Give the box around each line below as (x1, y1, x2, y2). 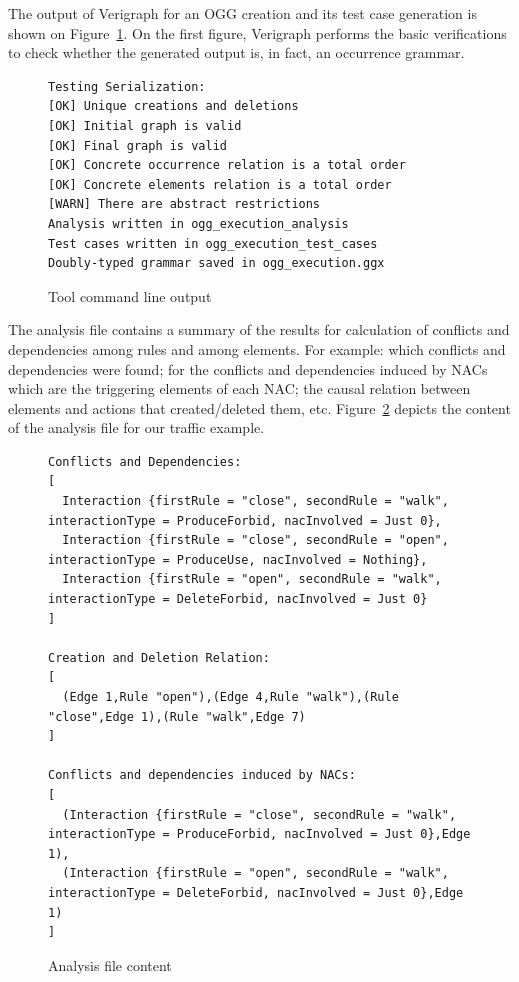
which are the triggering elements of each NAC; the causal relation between (8, 378, 471, 399)
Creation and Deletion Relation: (48, 650, 270, 665)
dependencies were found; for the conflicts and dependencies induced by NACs (8, 358, 488, 379)
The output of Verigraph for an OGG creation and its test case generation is (8, 3, 477, 23)
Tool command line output (48, 285, 212, 306)
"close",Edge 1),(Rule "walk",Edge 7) (48, 709, 306, 724)
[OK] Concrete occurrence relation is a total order (48, 158, 406, 173)
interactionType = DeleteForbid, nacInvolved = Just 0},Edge (48, 885, 464, 900)
